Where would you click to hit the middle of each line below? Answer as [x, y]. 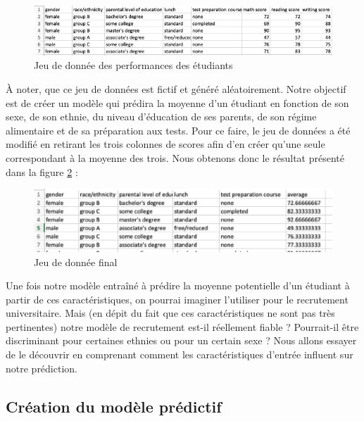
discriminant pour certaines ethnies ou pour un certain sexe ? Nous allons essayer [181, 340]
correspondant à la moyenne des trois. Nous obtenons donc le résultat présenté [175, 157]
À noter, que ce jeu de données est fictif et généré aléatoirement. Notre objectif [176, 88]
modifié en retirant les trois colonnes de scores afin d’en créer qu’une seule [165, 144]
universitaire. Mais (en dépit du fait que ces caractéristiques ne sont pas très [170, 313]
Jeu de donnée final [76, 262]
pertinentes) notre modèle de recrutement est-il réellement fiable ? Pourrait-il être [182, 326]
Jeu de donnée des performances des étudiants [133, 65]
